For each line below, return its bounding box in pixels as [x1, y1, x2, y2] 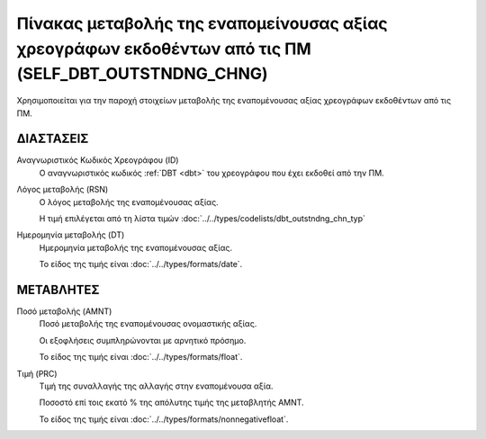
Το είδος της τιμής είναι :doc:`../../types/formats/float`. [39, 352, 243, 363]
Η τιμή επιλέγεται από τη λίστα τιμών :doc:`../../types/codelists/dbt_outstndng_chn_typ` [39, 213, 366, 224]
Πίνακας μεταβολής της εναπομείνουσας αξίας [16, 13, 389, 33]
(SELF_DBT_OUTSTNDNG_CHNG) [16, 64, 269, 85]
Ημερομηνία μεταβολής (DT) [16, 229, 125, 240]
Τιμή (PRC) [16, 368, 58, 379]
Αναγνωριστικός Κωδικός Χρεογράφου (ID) [16, 155, 179, 166]
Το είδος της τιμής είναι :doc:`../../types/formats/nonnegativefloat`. [39, 414, 289, 425]
